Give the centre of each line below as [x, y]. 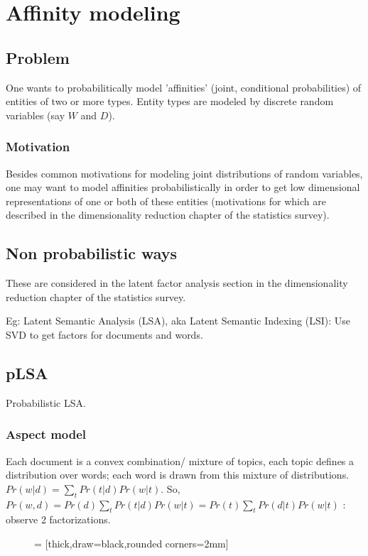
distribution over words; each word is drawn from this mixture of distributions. [178, 475]
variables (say [36, 115]
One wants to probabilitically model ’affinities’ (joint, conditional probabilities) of [184, 87]
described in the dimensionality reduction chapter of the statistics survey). [168, 215]
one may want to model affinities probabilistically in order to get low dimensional [183, 187]
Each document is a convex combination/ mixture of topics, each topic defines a [180, 460]
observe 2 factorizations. [58, 519]
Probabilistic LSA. [46, 402]
